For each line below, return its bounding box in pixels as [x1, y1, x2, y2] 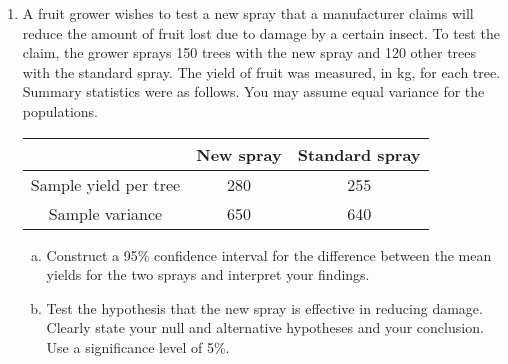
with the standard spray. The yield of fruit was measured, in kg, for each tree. [22, 61, 501, 82]
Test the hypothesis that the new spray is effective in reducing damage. [46, 297, 483, 318]
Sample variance [48, 201, 163, 225]
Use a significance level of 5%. [46, 336, 230, 357]
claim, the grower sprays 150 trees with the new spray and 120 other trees [22, 42, 477, 63]
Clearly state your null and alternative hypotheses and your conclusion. [46, 317, 484, 338]
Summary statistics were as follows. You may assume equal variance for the [22, 81, 485, 102]
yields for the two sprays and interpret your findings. [46, 264, 370, 285]
